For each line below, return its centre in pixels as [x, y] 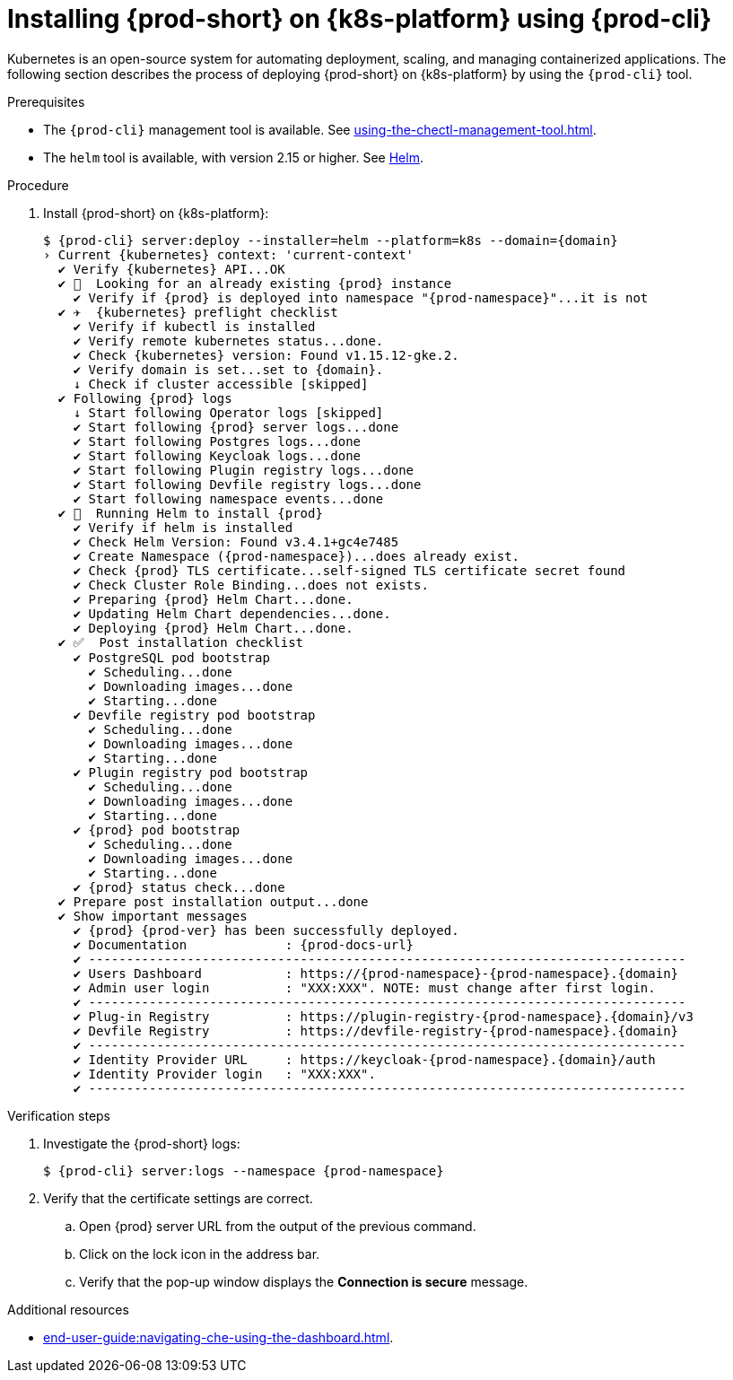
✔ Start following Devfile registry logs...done [247, 484]
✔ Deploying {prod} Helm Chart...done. [213, 628]
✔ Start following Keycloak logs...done [217, 455]
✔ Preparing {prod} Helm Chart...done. [213, 599]
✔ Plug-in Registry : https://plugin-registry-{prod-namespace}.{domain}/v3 [383, 1016]
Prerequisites [46, 101]
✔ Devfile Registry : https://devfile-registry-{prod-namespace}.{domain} [376, 1031]
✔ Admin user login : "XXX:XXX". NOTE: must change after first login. [364, 987]
